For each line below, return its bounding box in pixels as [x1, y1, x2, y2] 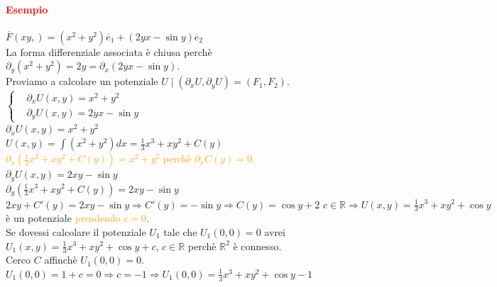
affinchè [44, 252, 77, 267]
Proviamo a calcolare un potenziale [6, 74, 158, 89]
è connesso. [233, 238, 282, 253]
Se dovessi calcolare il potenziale [6, 224, 146, 239]
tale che [163, 224, 197, 239]
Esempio [6, 1, 48, 16]
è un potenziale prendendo [6, 210, 121, 225]
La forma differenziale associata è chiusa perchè [6, 44, 212, 59]
